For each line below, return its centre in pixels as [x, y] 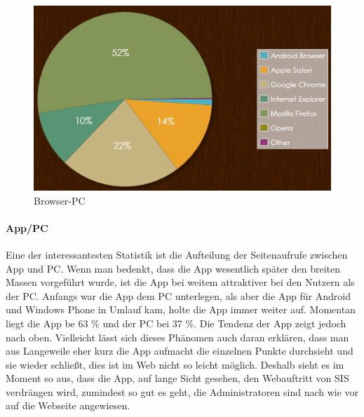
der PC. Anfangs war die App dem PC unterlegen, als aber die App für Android [178, 295]
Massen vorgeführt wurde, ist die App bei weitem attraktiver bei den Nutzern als [180, 282]
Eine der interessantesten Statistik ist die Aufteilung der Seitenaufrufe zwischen [177, 254]
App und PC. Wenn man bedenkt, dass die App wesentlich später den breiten [173, 268]
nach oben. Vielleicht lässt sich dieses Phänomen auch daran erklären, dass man [177, 337]
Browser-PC [60, 200]
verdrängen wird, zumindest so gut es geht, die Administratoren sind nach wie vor [182, 391]
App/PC [27, 227]
